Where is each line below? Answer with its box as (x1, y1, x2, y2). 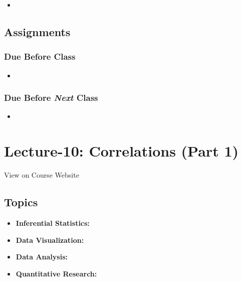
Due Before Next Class (4, 91, 98, 104)
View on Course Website (4, 170, 79, 180)
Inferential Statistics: (16, 217, 90, 228)
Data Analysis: (16, 251, 68, 262)
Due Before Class (4, 50, 76, 63)
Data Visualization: (16, 234, 84, 245)
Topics (4, 194, 38, 210)
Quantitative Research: (16, 268, 97, 278)
